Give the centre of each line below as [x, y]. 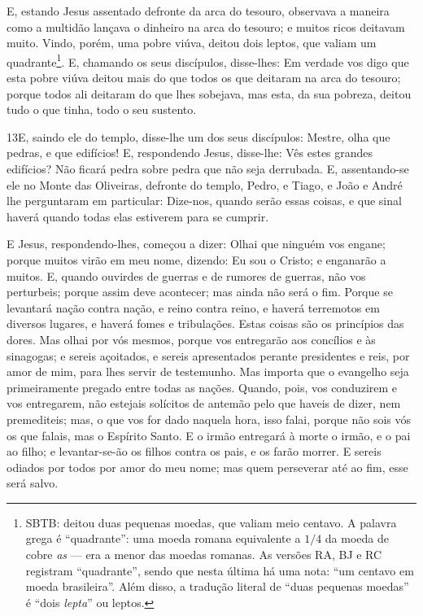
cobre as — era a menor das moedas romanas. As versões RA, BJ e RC [204, 555]
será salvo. [33, 483]
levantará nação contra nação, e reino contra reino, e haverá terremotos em [193, 307]
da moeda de [357, 538]
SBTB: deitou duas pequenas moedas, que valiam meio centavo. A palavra [211, 522]
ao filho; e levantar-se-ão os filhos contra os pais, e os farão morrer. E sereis [194, 451]
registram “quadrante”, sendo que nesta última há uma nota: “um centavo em [220, 570]
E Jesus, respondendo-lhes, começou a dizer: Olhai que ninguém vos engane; [196, 244]
